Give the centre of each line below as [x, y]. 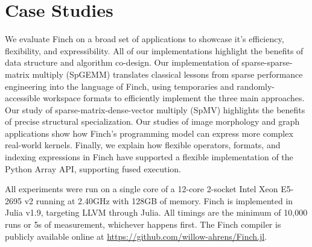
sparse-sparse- [267, 62]
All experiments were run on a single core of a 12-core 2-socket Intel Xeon [142, 189]
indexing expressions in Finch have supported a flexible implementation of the [149, 157]
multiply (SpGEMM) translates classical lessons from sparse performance [167, 74]
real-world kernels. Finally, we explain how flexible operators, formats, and [143, 145]
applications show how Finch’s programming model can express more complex [149, 133]
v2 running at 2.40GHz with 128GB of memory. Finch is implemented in [159, 200]
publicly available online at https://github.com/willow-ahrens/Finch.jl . [136, 236]
